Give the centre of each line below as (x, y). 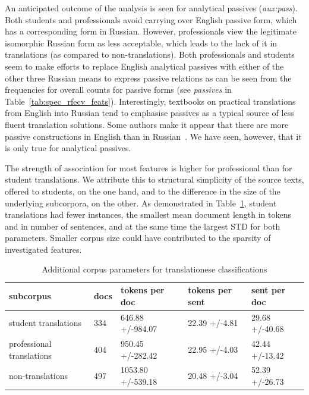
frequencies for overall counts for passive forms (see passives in (118, 90)
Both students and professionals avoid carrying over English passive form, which (151, 19)
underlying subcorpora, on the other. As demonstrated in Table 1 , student (141, 203)
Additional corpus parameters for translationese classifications (154, 269)
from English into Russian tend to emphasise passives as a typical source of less (149, 113)
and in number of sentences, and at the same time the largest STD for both (143, 226)
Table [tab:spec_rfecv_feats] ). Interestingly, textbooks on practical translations (150, 101)
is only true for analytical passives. (68, 148)
